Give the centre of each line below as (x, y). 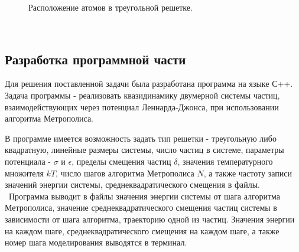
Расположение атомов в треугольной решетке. (110, 7)
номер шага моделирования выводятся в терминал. (96, 242)
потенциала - (28, 161)
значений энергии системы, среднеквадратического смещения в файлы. (133, 184)
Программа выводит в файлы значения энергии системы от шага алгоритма (144, 196)
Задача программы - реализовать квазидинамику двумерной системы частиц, (142, 95)
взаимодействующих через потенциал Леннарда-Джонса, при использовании (142, 107)
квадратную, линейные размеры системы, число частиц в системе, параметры (144, 150)
